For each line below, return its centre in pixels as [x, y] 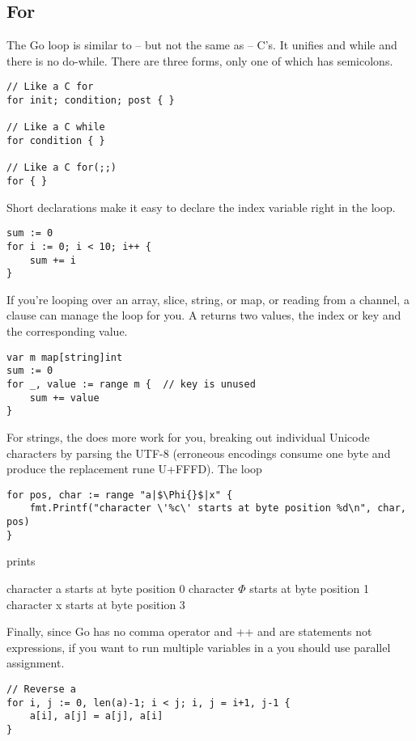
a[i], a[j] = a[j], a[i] [96, 716]
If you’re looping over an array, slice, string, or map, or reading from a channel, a [208, 299]
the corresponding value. [67, 331]
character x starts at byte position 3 [96, 604]
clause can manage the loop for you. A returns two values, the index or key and [204, 315]
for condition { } [56, 141]
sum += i [53, 260]
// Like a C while [56, 127]
